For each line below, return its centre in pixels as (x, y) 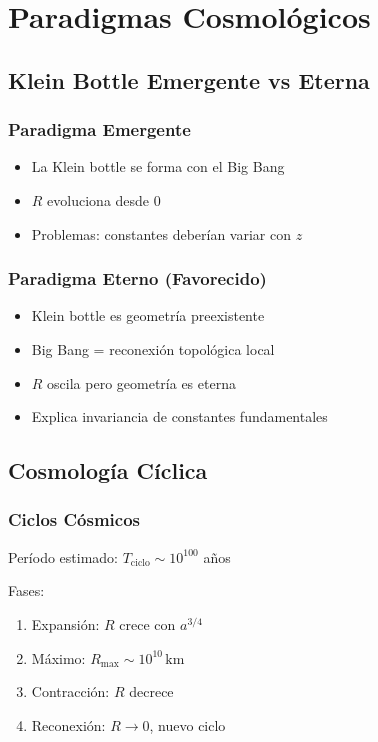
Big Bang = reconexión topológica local (153, 348)
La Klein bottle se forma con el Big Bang (158, 166)
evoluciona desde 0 (104, 199)
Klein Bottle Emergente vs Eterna (189, 79)
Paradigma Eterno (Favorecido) (137, 278)
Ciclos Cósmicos (74, 519)
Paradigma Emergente (99, 129)
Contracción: (70, 691)
